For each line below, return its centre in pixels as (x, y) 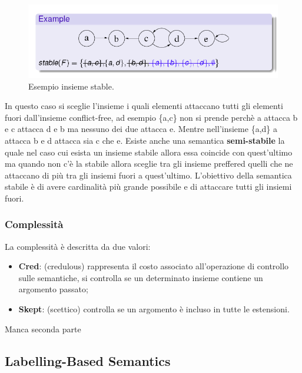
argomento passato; (53, 289)
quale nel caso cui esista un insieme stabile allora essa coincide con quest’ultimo (149, 152)
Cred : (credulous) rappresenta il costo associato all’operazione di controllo (154, 266)
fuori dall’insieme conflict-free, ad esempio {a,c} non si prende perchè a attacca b (151, 117)
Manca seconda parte (43, 329)
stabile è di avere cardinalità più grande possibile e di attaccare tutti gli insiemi (148, 186)
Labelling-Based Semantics (88, 360)
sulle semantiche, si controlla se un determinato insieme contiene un (141, 277)
